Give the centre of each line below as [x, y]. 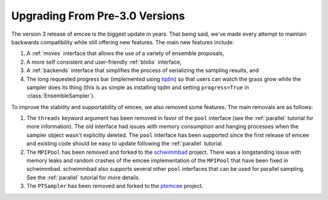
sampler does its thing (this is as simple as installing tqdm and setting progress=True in [138, 87]
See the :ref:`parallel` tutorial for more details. [83, 177]
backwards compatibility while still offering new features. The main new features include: [123, 42]
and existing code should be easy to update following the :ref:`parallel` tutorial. [125, 144]
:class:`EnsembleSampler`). [61, 96]
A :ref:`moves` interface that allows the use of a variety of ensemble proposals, [125, 53]
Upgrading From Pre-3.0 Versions [98, 16]
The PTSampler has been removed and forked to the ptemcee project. [115, 186]
